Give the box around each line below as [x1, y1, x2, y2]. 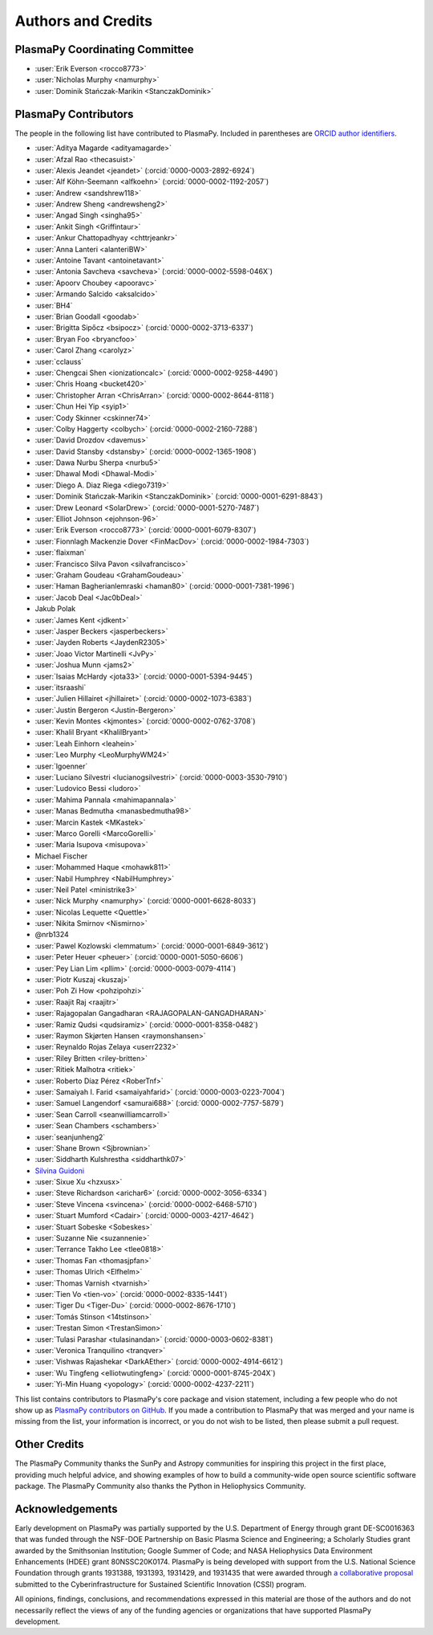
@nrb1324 [34, 930, 70, 940]
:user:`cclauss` [34, 357, 84, 366]
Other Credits [14, 1437, 84, 1451]
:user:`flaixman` [34, 548, 87, 557]
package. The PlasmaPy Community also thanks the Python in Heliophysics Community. [14, 1481, 306, 1490]
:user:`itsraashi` [34, 683, 87, 692]
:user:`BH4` [34, 300, 73, 310]
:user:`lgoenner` [34, 761, 88, 771]
